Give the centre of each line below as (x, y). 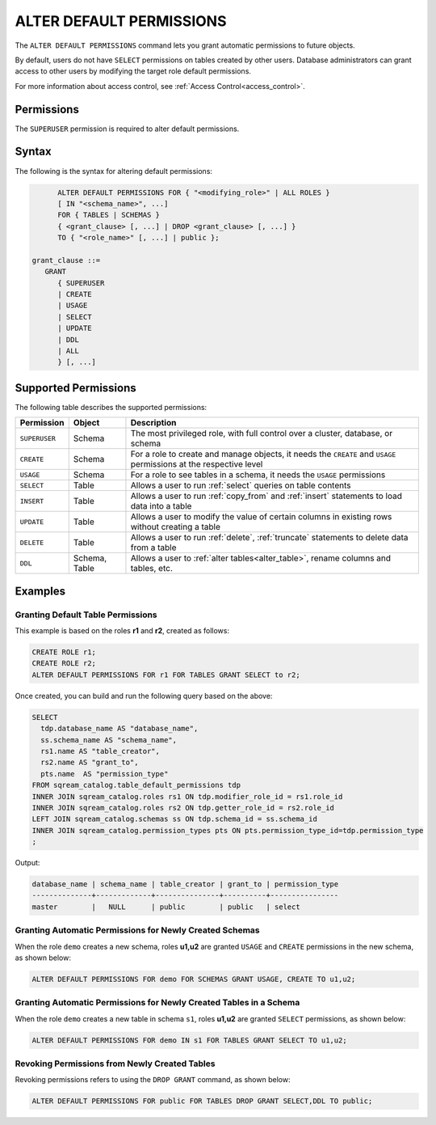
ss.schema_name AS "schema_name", (109, 740)
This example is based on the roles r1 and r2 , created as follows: (122, 631)
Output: (27, 863)
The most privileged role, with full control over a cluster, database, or (262, 434)
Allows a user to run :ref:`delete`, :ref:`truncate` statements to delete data (269, 538)
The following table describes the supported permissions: (111, 407)
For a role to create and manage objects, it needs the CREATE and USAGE (263, 455)
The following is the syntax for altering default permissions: (114, 171)
